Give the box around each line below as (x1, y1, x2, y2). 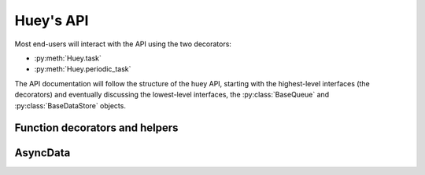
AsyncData (14, 146, 71, 160)
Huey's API (14, 12, 89, 29)
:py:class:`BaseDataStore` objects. (14, 100, 126, 110)
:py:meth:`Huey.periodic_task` (34, 64, 131, 74)
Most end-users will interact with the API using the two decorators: (14, 39, 232, 49)
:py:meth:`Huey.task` (34, 53, 102, 63)
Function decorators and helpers (14, 122, 179, 135)
